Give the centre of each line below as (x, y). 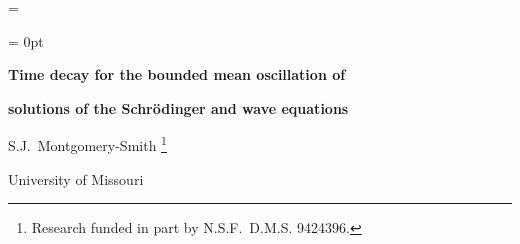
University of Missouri (76, 178)
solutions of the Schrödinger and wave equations (178, 107)
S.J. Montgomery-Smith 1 (87, 144)
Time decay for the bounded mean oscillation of (177, 74)
